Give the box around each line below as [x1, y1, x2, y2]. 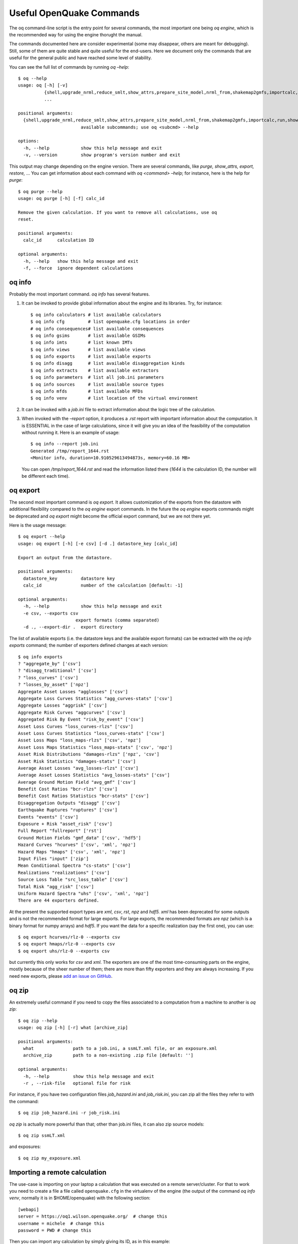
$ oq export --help [18, 534, 66, 539]
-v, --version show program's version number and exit [23, 152, 181, 158]
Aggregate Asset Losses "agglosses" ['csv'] [18, 689, 129, 694]
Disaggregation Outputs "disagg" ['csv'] [18, 800, 120, 806]
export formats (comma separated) [75, 618, 160, 623]
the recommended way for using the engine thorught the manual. [9, 31, 143, 37]
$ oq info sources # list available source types [30, 381, 164, 387]
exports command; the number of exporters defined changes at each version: [9, 642, 168, 648]
